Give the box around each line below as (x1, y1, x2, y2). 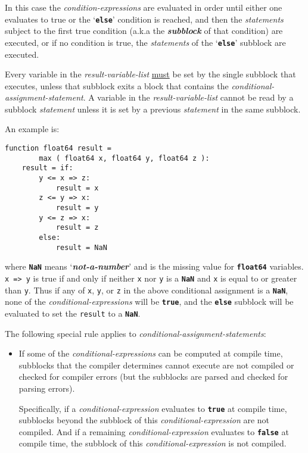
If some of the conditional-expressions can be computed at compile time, (18, 347, 283, 360)
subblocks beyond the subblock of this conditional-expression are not (18, 414, 270, 426)
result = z (55, 223, 99, 232)
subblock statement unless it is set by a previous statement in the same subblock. (5, 102, 301, 115)
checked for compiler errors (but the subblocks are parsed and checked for (18, 370, 288, 383)
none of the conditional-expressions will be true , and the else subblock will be (5, 295, 294, 308)
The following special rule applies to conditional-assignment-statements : (5, 327, 266, 339)
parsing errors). (18, 382, 75, 394)
